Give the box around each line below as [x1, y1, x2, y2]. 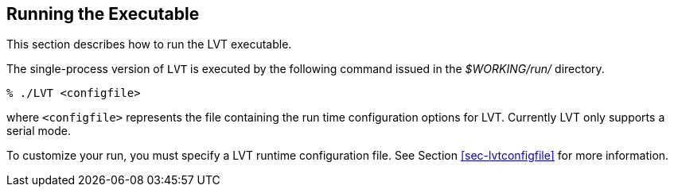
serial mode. [6, 124, 71, 138]
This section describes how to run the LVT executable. [6, 37, 292, 52]
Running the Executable [6, 4, 200, 24]
